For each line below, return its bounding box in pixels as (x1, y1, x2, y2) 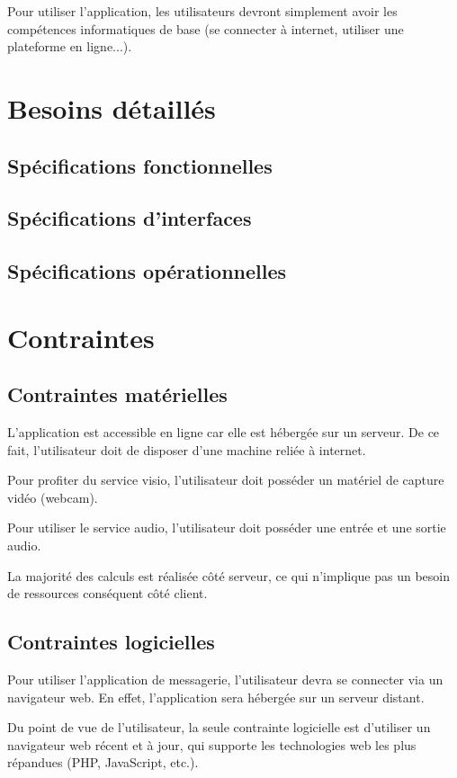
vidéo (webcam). (7, 487, 98, 506)
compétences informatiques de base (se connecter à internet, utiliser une (7, 19, 404, 38)
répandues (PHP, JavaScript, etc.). (7, 753, 199, 772)
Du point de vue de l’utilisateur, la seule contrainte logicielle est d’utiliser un (7, 718, 431, 737)
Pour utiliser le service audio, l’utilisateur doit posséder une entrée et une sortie (7, 518, 446, 537)
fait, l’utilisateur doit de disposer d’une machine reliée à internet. (7, 440, 366, 459)
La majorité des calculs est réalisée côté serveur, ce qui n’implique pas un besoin (7, 566, 450, 585)
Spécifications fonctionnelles (7, 151, 273, 179)
